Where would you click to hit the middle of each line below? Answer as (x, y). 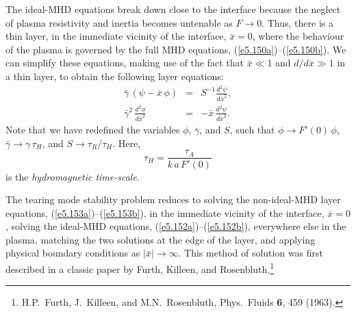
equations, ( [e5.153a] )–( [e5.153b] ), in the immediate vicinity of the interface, (165, 212)
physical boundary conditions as (73, 253)
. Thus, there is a (297, 22)
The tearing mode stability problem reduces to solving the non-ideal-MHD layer (173, 199)
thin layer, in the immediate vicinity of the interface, (116, 36)
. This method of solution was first (251, 253)
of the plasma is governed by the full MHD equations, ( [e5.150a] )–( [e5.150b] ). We (176, 49)
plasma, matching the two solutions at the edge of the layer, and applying (161, 239)
